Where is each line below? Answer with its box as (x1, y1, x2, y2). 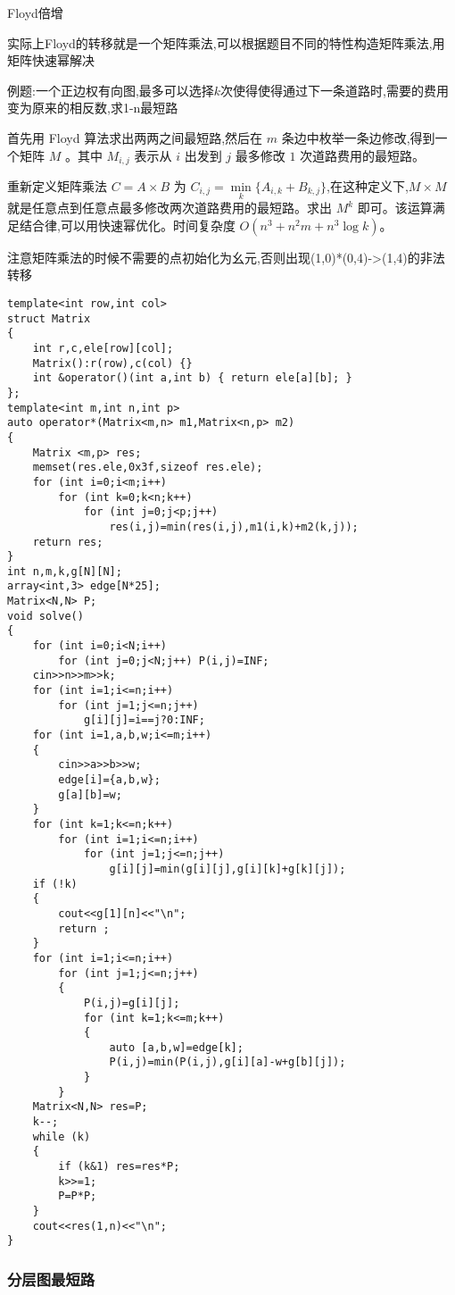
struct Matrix (7, 312, 91, 325)
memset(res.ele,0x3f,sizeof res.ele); (32, 461, 263, 474)
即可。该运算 (357, 198, 433, 217)
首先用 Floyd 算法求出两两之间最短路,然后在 (7, 128, 263, 146)
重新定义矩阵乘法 (7, 177, 107, 196)
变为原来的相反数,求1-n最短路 (7, 98, 178, 117)
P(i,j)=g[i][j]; (83, 996, 180, 1009)
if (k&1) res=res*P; (58, 1160, 180, 1174)
